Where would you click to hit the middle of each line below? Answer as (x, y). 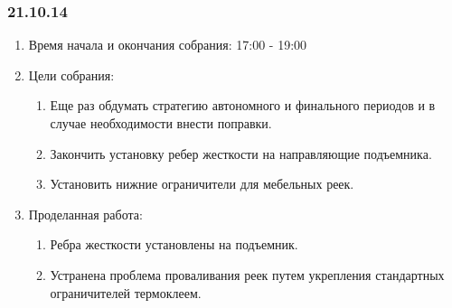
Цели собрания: (71, 75)
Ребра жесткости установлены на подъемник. (174, 244)
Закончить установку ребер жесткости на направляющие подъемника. (241, 153)
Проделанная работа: (85, 214)
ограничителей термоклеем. (126, 292)
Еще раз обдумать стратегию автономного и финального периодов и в (243, 105)
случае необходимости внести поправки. (161, 123)
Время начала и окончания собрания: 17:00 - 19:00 (168, 45)
